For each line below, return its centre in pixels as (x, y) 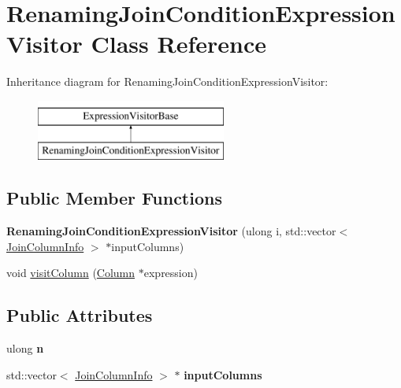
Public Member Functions (114, 198)
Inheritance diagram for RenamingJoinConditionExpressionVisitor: (167, 81)
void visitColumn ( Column (71, 273)
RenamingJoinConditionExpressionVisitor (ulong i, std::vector (171, 231)
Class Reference (179, 44)
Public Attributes (80, 315)
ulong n (25, 348)
